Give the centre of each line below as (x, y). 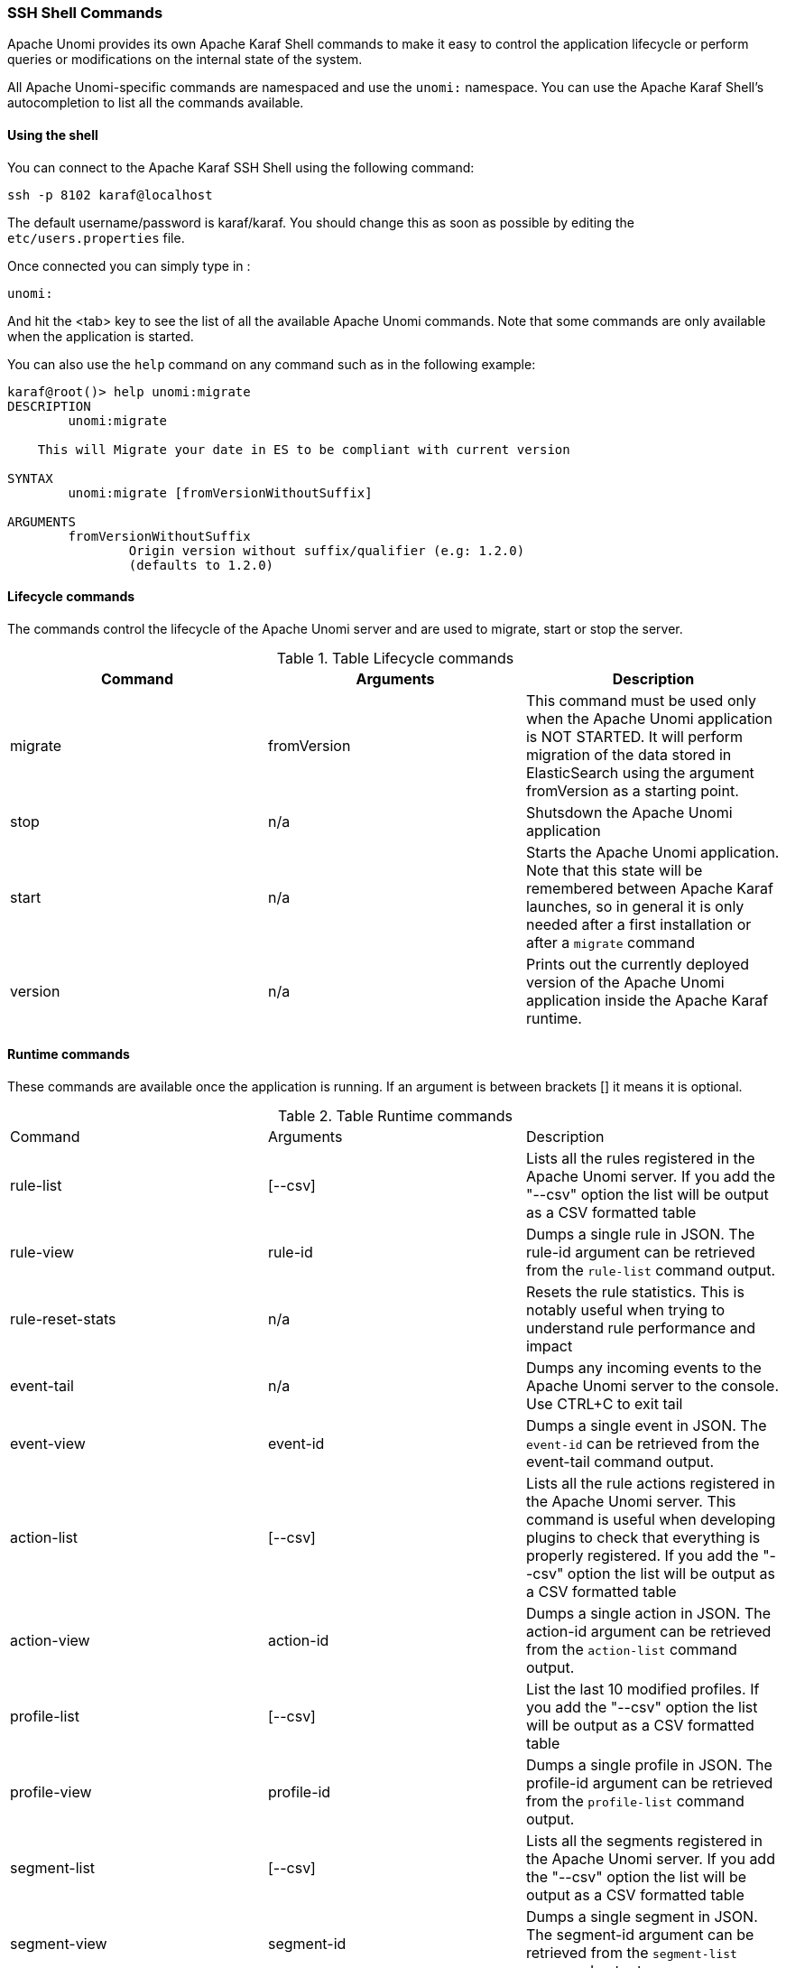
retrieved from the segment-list (631, 1953)
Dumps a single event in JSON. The (646, 1426)
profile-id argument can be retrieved (649, 1783)
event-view (48, 1444)
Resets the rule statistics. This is (635, 1292)
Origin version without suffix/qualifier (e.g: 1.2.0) (327, 550)
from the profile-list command (635, 1801)
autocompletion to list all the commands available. (156, 103)
